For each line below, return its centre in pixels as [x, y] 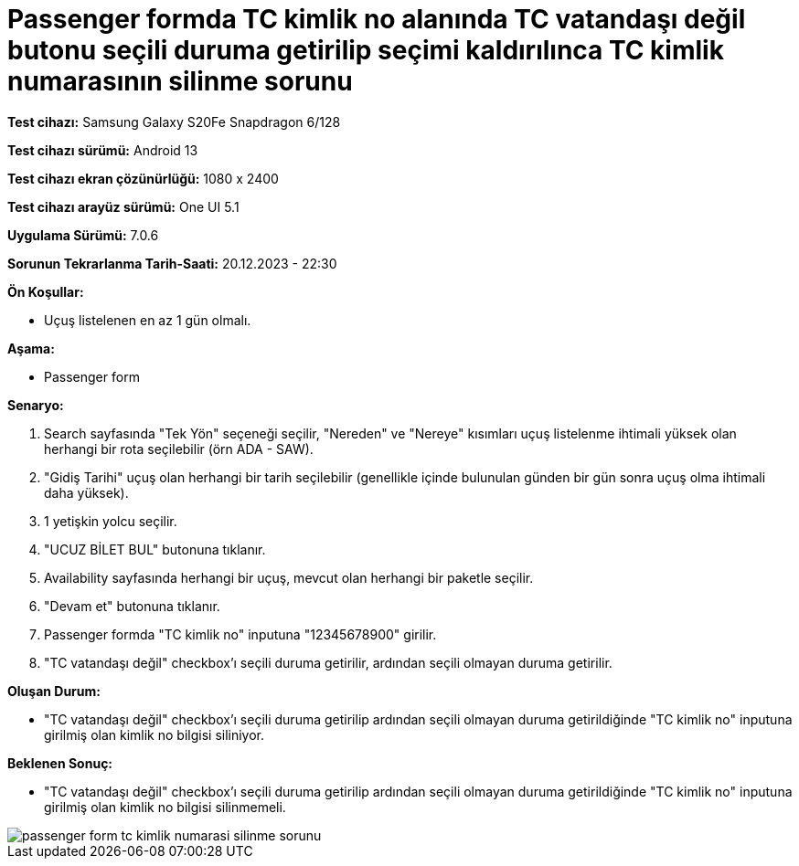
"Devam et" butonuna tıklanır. [132, 606]
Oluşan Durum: [54, 691]
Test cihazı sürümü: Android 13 [103, 150]
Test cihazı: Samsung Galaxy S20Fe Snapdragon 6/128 [174, 121]
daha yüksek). [86, 492]
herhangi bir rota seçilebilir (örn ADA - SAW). [179, 449]
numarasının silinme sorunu [180, 81]
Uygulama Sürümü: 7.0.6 [83, 235]
